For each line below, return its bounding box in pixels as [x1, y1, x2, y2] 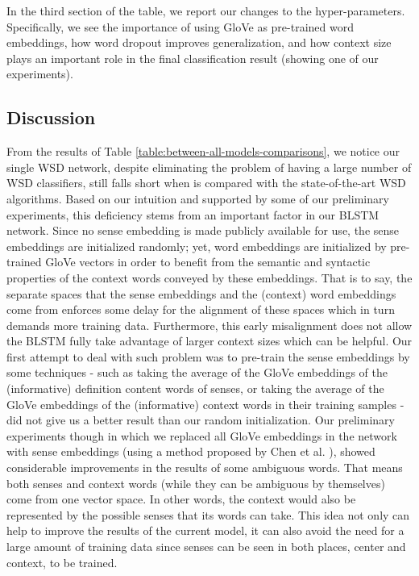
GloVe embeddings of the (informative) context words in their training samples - [6, 395, 404, 412]
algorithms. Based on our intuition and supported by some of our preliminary [6, 190, 389, 207]
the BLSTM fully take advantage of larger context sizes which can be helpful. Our [6, 332, 413, 349]
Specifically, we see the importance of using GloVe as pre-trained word [6, 18, 354, 35]
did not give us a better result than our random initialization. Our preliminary [6, 411, 395, 428]
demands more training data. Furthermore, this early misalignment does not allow [6, 316, 413, 333]
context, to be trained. [6, 553, 118, 570]
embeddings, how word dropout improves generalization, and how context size [6, 34, 392, 51]
